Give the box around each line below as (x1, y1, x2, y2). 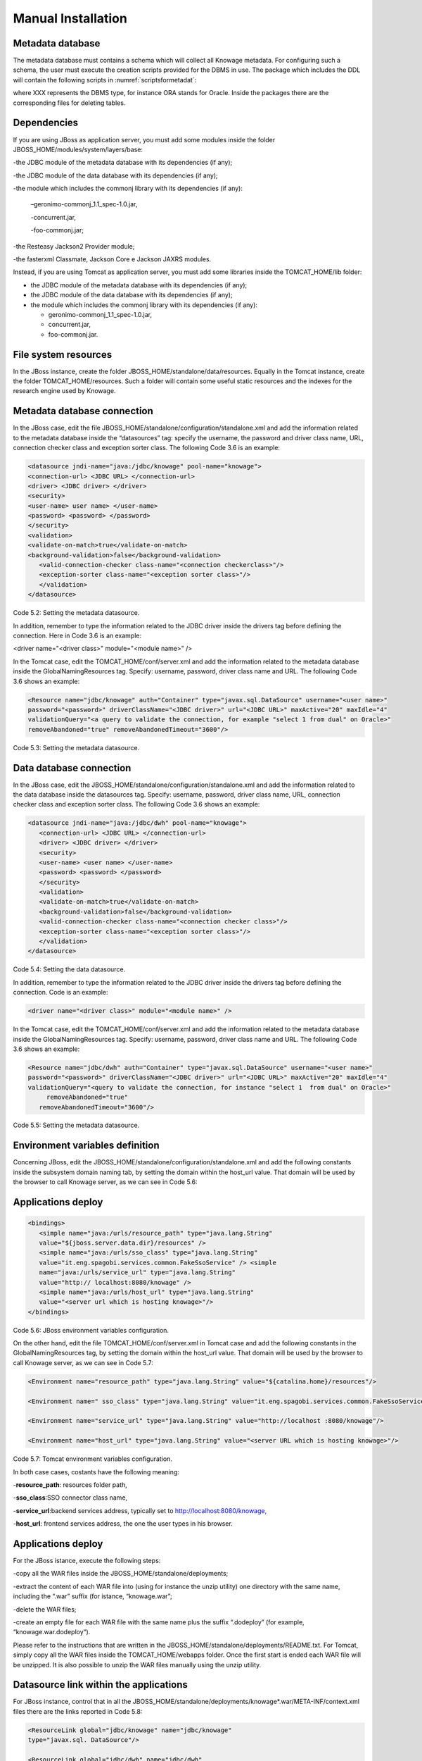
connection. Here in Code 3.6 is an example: (13, 631, 142, 640)
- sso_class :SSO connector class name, (13, 1493, 128, 1502)
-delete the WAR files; (13, 1605, 77, 1613)
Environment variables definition (13, 1140, 160, 1152)
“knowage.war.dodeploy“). (13, 1628, 91, 1636)
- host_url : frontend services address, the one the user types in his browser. (13, 1519, 234, 1528)
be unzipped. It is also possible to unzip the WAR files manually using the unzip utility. (13, 1660, 262, 1669)
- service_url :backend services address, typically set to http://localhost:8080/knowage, (13, 1506, 267, 1514)
